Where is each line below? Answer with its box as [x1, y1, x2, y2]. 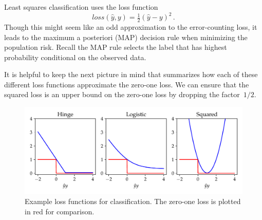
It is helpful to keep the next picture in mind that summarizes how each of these [4, 69, 258, 80]
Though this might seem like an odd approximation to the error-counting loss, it [4, 21, 257, 32]
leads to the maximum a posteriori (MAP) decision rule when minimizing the [4, 31, 248, 42]
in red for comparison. [25, 206, 95, 216]
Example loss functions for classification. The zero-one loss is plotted [25, 196, 241, 207]
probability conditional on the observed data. [4, 51, 146, 62]
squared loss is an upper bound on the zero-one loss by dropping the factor [4, 89, 240, 100]
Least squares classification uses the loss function [4, 2, 158, 12]
